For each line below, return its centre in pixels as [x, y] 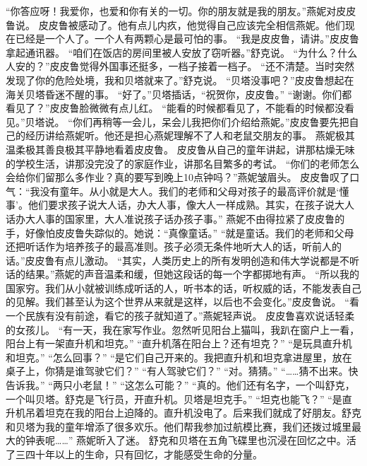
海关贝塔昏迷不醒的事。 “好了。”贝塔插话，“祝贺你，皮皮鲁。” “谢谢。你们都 [179, 94]
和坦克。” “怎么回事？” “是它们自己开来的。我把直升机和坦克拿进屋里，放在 [179, 357]
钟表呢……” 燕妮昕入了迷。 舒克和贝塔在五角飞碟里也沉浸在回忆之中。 [186, 440]
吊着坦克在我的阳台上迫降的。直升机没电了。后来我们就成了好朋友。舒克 [193, 413]
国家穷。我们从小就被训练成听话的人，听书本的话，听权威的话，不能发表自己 [183, 287]
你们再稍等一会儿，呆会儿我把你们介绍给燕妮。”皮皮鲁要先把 [211, 121]
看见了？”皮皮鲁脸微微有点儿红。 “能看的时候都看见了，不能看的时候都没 [175, 108]
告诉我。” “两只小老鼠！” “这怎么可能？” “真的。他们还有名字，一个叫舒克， [180, 385]
